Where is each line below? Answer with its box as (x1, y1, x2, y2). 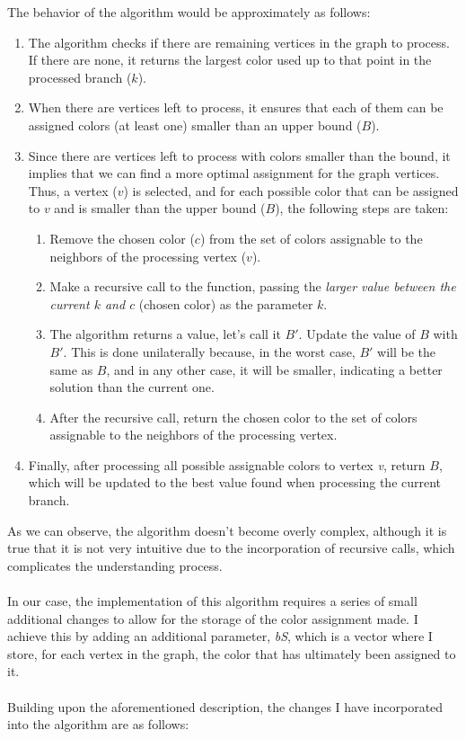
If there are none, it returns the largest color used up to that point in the (28, 50, 432, 69)
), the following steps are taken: (275, 199, 449, 218)
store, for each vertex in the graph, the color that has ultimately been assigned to (7, 644, 456, 663)
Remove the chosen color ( (49, 228, 195, 247)
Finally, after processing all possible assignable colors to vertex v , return (28, 455, 426, 474)
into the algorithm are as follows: (7, 715, 189, 734)
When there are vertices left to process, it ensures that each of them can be (28, 98, 444, 117)
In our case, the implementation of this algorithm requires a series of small (7, 592, 418, 610)
